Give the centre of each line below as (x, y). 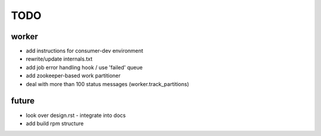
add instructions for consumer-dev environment (85, 51)
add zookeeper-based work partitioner (73, 76)
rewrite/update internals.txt (59, 59)
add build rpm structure (55, 123)
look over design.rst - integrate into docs (76, 115)
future (23, 101)
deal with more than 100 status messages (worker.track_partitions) (108, 84)
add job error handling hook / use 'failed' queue (84, 67)
